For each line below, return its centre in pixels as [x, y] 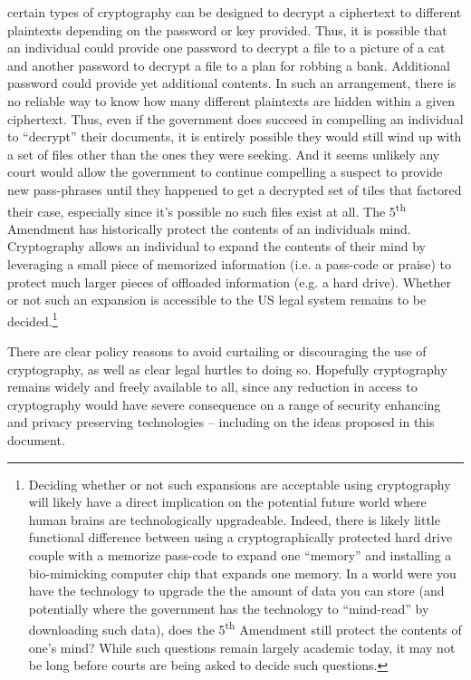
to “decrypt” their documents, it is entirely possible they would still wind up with [235, 136]
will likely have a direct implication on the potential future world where [227, 502]
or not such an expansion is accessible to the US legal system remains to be [217, 300]
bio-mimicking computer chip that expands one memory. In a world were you [242, 573]
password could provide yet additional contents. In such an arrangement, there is [232, 83]
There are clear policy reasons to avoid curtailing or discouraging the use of [217, 351]
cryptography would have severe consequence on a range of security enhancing [224, 404]
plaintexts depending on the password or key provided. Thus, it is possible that [227, 29]
